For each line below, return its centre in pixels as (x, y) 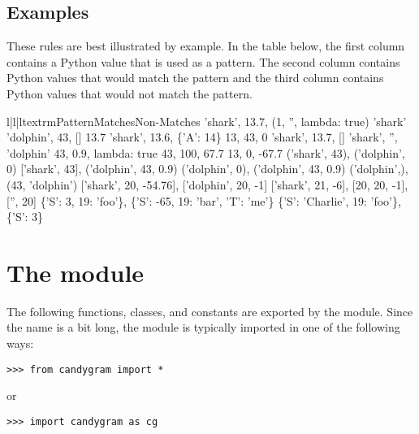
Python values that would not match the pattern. (130, 93)
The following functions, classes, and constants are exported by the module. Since (210, 311)
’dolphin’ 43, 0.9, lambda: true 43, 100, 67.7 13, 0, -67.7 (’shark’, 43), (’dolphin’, (206, 152)
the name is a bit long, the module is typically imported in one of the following (203, 327)
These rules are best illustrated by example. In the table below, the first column (206, 46)
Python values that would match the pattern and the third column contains (195, 78)
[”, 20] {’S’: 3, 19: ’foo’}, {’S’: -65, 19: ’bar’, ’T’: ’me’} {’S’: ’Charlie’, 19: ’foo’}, (204, 200)
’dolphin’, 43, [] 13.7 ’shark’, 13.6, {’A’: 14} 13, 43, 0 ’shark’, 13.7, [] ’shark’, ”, (202, 137)
